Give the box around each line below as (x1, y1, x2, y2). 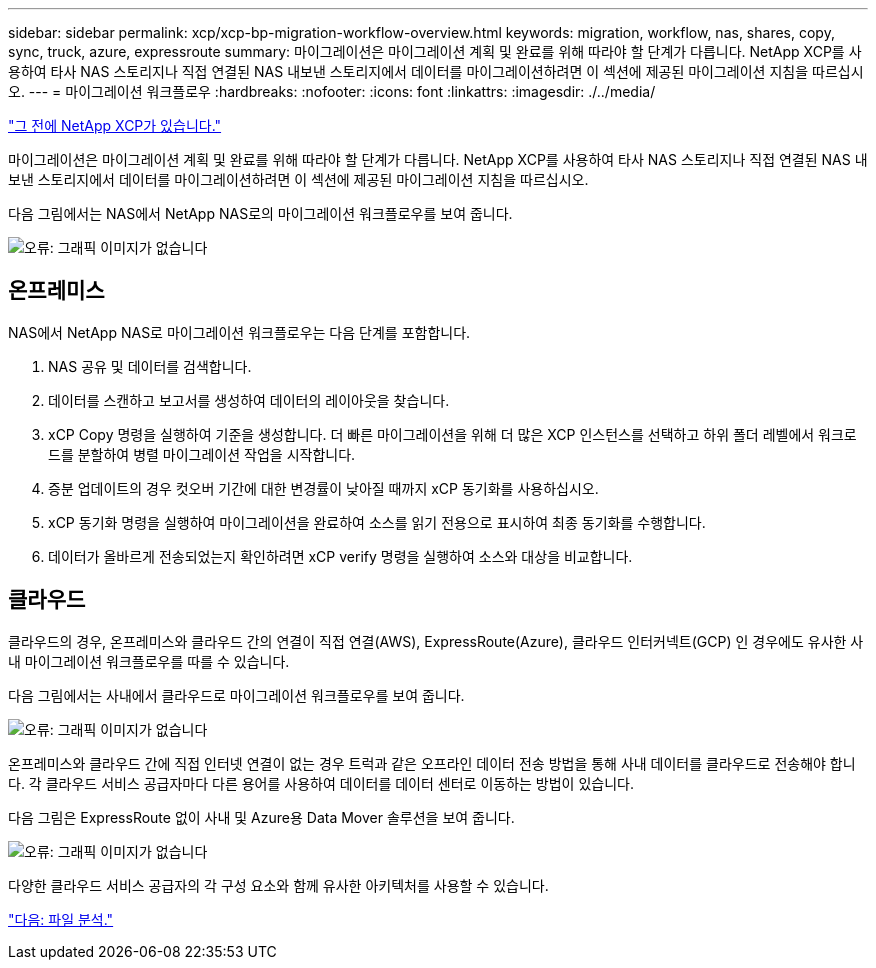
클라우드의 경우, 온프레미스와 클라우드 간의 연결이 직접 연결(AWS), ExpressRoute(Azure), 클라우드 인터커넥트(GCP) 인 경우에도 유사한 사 (8, 632, 864, 650)
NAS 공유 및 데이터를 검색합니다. (48, 357, 252, 375)
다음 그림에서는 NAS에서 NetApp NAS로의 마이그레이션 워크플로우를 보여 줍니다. (8, 205, 513, 222)
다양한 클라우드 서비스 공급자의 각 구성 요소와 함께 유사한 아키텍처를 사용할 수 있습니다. (8, 876, 549, 894)
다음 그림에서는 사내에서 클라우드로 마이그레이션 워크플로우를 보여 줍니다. (8, 686, 465, 704)
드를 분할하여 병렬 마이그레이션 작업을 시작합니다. (48, 445, 356, 463)
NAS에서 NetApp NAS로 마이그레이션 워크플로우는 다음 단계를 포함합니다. (8, 323, 471, 341)
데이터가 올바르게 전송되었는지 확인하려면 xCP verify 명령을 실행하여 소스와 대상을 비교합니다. (48, 547, 633, 565)
